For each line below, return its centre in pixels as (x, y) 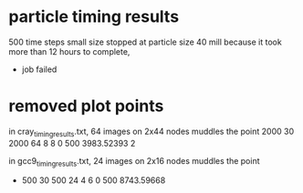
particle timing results (94, 17)
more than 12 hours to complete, (69, 51)
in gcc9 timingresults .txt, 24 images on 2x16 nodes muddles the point (134, 162)
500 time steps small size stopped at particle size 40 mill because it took (145, 42)
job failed (39, 69)
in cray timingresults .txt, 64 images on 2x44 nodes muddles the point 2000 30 (151, 132)
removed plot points (86, 106)
